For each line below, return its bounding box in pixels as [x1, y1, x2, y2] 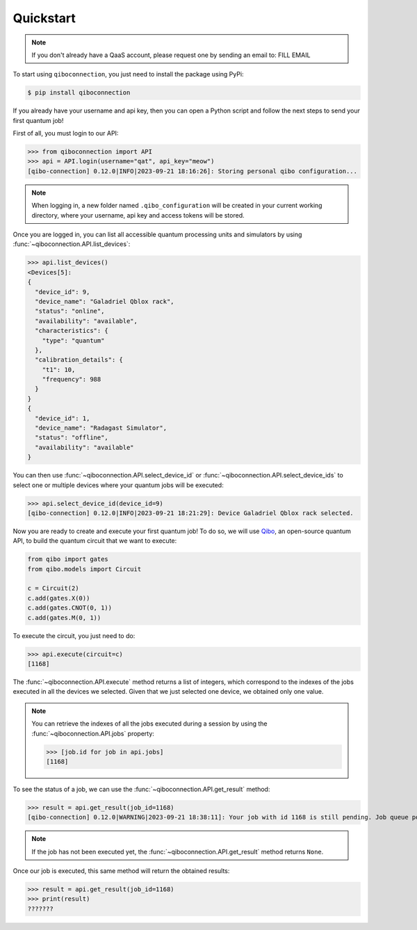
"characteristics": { [35, 327, 109, 335]
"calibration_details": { [35, 356, 123, 364]
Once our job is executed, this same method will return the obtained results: [13, 867, 230, 875]
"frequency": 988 [42, 375, 101, 384]
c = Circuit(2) [27, 585, 79, 592]
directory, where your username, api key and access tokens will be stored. [31, 211, 245, 219]
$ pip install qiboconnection [27, 89, 131, 97]
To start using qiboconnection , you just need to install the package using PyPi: [13, 70, 244, 79]
